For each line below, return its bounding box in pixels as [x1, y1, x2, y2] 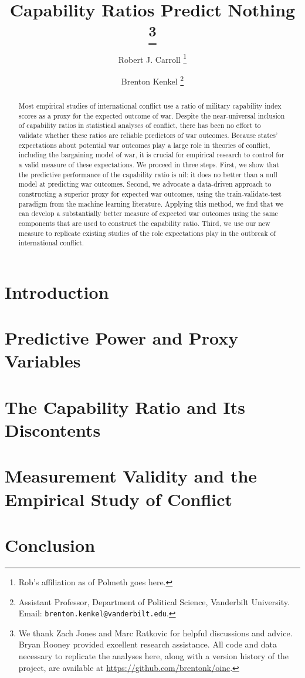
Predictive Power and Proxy [5, 326, 239, 350]
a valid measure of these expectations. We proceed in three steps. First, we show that [18, 160, 279, 170]
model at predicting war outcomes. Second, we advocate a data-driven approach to [18, 179, 272, 189]
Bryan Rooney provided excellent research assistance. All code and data [18, 638, 277, 650]
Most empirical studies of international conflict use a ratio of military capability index [18, 101, 282, 111]
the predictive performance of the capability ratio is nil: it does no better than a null [18, 169, 277, 179]
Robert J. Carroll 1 [118, 51, 187, 65]
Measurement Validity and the [5, 464, 257, 488]
